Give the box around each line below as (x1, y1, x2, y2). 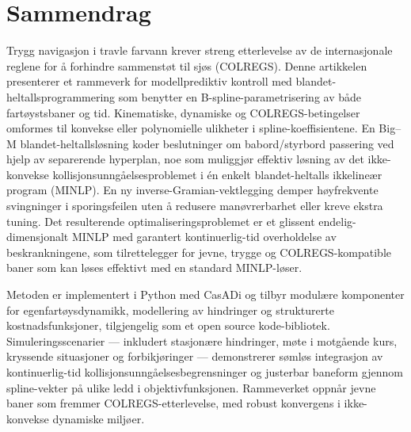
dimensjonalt (6, 228, 69, 245)
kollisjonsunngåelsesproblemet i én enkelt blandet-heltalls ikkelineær (52, 166, 382, 182)
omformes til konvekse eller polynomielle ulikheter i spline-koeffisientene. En (6, 120, 375, 136)
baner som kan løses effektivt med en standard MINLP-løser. (6, 259, 303, 276)
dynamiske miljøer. (52, 410, 145, 426)
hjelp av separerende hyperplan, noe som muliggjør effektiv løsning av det (6, 151, 364, 167)
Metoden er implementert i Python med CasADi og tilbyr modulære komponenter (6, 286, 405, 303)
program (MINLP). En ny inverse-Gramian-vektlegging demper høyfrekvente (6, 182, 379, 198)
